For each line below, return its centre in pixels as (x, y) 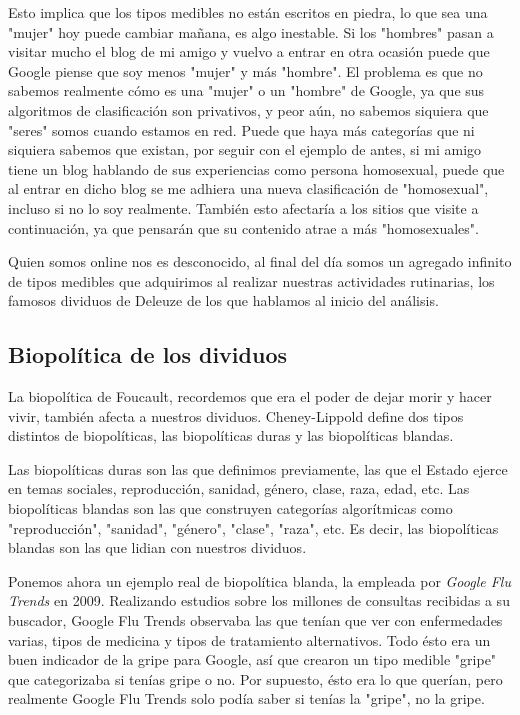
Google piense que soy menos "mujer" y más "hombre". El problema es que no (245, 70)
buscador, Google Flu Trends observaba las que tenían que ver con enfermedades (255, 620)
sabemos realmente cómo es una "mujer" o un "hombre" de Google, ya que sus (246, 90)
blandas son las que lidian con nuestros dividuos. (157, 547)
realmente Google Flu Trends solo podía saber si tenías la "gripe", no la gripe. (246, 698)
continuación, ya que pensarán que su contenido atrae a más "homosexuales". (243, 227)
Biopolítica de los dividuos (148, 354)
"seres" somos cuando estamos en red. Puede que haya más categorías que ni (241, 129)
